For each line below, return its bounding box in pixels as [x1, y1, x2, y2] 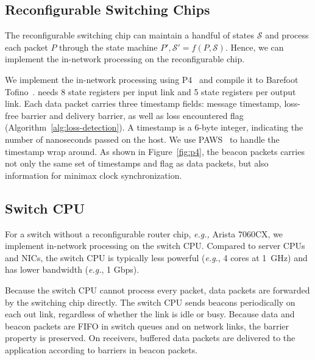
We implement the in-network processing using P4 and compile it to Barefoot [5, 73, 299, 85]
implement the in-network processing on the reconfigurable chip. [5, 52, 245, 65]
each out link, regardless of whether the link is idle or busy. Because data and [5, 308, 295, 320]
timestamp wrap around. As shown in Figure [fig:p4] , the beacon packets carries [5, 145, 305, 157]
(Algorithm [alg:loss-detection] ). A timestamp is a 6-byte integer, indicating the [5, 121, 303, 134]
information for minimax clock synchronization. [5, 168, 182, 181]
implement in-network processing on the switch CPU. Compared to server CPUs [5, 239, 305, 252]
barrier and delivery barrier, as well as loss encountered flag [21, 109, 244, 121]
